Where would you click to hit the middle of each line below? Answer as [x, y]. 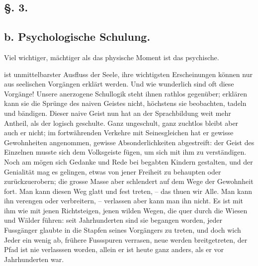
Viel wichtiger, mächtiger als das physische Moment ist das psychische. [112, 57]
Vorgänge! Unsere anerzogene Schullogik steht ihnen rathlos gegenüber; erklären [126, 93]
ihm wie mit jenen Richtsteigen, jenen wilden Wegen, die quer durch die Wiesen [126, 210]
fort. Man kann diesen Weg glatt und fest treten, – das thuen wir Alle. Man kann [128, 191]
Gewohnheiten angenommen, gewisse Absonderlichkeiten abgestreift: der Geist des [129, 142]
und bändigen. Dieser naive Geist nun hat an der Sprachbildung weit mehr [118, 113]
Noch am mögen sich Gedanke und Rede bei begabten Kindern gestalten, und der [129, 161]
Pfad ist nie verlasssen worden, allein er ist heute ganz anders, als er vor [114, 249]
